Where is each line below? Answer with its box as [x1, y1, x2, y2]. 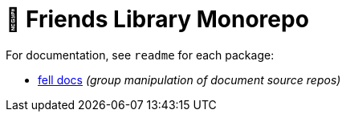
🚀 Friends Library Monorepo [6, 6, 309, 33]
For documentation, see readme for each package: [6, 47, 275, 62]
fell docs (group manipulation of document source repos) [38, 72, 341, 87]
